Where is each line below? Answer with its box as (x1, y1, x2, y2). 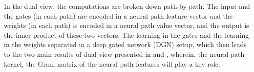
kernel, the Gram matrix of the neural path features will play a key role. (4, 58, 220, 69)
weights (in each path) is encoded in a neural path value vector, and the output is (4, 20, 249, 30)
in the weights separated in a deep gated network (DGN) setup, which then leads (4, 39, 247, 49)
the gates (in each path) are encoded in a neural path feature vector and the (4, 10, 233, 21)
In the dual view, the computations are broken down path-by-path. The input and (4, 1, 250, 11)
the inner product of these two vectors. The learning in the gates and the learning (4, 29, 249, 40)
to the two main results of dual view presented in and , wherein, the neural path (4, 48, 245, 59)
